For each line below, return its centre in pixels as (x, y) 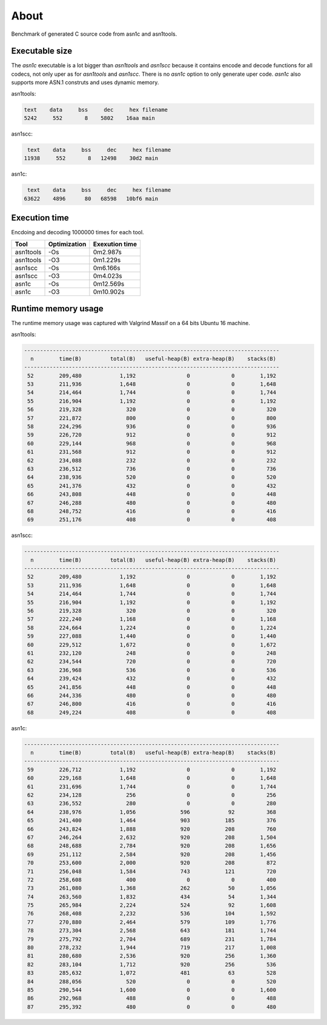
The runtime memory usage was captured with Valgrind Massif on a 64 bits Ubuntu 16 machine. (131, 323)
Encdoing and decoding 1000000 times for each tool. (78, 232)
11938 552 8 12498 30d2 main (91, 158)
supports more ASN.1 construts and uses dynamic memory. (85, 82)
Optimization (67, 244)
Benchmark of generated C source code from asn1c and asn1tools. (94, 34)
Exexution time (115, 244)
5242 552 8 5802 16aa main (90, 118)
